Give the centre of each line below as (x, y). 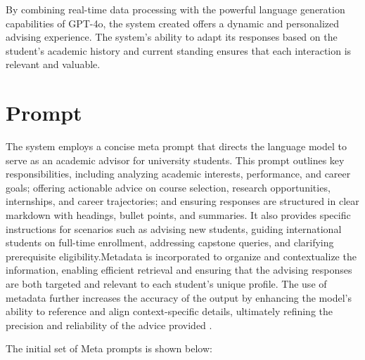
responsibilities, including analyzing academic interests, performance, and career (178, 174)
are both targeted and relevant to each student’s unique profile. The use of (166, 284)
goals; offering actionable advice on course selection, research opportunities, (168, 187)
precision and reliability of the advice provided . (109, 325)
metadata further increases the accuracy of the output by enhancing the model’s (179, 297)
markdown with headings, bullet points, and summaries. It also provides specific (178, 215)
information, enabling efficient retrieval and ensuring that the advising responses (179, 270)
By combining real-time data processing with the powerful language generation (175, 9)
